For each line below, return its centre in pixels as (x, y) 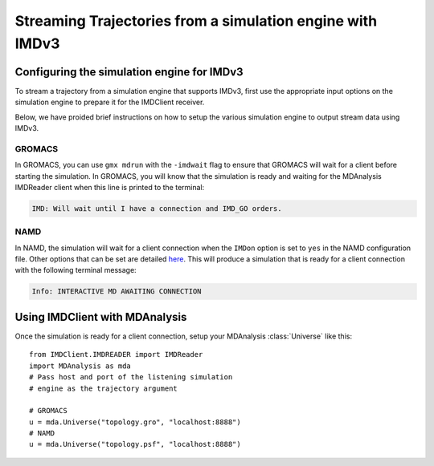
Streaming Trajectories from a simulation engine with (196, 21)
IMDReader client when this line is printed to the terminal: (110, 187)
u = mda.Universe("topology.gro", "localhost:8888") (135, 422)
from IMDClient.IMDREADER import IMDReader (116, 355)
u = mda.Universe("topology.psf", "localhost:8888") (135, 444)
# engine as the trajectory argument (104, 388)
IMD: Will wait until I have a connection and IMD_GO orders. (157, 208)
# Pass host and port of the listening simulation (131, 377)
